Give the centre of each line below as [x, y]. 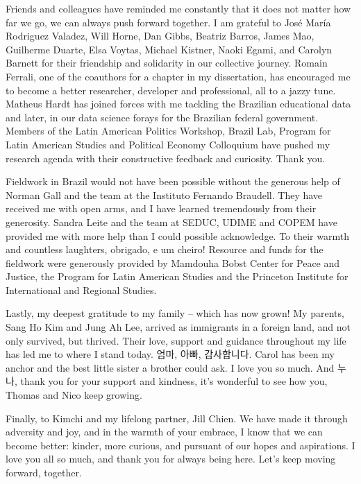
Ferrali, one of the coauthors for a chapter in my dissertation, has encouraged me [178, 76]
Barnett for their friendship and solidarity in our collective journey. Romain [167, 63]
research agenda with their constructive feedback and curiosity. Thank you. [166, 158]
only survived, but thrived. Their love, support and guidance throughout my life [176, 340]
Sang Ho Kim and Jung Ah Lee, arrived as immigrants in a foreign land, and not [178, 327]
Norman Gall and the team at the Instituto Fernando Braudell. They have [164, 195]
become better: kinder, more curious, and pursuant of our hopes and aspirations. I [180, 445]
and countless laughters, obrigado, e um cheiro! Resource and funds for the [165, 249]
